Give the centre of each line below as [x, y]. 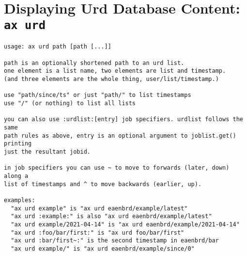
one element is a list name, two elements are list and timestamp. [115, 71]
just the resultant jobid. [47, 152]
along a [16, 176]
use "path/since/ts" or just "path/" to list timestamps [98, 95]
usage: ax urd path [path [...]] [58, 47]
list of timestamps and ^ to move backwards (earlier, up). [103, 184]
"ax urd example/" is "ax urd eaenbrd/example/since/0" [103, 248]
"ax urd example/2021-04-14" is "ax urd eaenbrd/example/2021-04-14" [125, 224]
